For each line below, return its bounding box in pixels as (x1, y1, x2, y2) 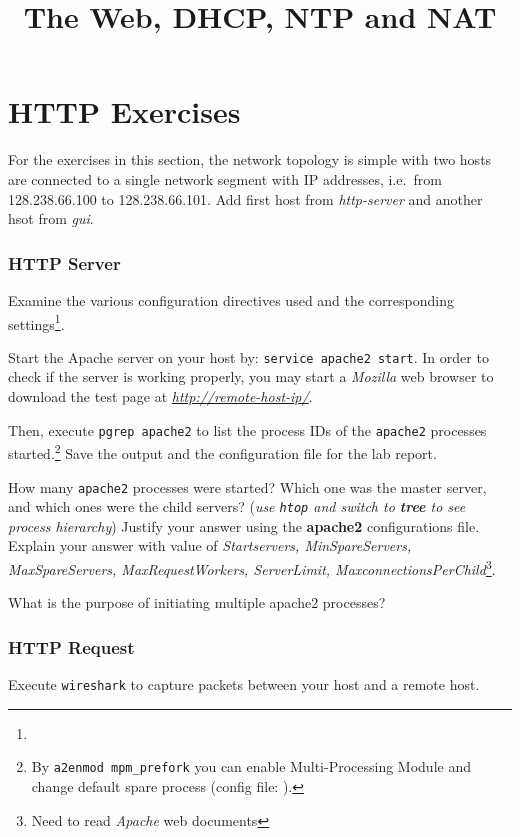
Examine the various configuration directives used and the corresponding (8, 289, 455, 310)
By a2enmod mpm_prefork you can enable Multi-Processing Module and (31, 756, 471, 777)
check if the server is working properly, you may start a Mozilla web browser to (8, 366, 494, 387)
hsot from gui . (8, 208, 94, 229)
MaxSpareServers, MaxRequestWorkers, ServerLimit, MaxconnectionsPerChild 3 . (8, 556, 496, 579)
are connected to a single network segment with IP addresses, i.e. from (8, 168, 442, 189)
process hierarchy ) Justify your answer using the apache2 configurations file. (8, 515, 480, 536)
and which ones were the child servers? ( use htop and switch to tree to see (8, 496, 466, 517)
